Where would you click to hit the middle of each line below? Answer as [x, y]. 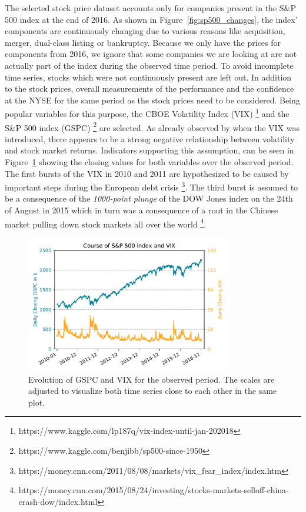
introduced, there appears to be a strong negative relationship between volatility [150, 138]
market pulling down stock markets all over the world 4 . [106, 223]
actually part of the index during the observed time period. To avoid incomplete [149, 65]
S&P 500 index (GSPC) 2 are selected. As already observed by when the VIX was [152, 126]
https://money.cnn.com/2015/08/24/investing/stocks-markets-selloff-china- [154, 490]
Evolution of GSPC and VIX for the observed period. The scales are [152, 379]
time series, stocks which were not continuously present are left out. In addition [148, 77]
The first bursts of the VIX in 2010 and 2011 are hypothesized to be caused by [147, 173]
